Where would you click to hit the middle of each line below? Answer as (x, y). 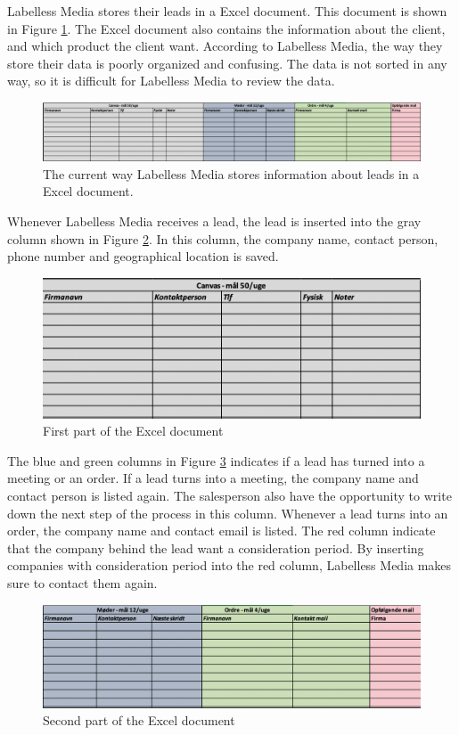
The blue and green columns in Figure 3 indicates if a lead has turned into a (216, 460)
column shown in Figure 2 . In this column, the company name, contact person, (223, 238)
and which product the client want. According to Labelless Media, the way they (225, 46)
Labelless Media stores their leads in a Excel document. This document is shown (227, 11)
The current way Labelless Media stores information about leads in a (231, 173)
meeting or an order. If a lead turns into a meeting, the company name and (213, 478)
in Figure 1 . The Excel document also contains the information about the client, (226, 28)
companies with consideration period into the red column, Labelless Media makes (229, 565)
